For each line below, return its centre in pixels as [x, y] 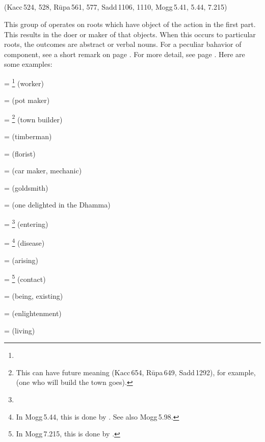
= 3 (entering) [26, 223]
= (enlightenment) [33, 313]
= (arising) [21, 260]
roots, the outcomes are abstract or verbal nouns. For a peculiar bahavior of [123, 44]
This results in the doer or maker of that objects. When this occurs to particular [130, 34]
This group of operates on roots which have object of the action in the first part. [130, 24]
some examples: [28, 64]
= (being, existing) [34, 296]
